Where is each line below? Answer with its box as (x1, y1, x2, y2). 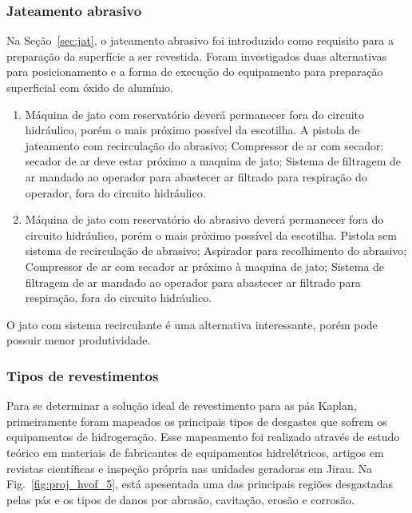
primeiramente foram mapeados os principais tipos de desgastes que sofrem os (6, 412, 387, 429)
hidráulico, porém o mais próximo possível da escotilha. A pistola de (25, 121, 360, 138)
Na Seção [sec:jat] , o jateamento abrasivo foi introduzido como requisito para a (6, 32, 394, 49)
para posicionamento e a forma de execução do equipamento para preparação (6, 63, 383, 80)
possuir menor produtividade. (6, 332, 151, 348)
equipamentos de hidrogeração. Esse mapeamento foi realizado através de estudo (6, 428, 400, 445)
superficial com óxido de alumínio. (6, 79, 173, 95)
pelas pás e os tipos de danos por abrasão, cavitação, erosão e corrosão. (6, 491, 355, 507)
